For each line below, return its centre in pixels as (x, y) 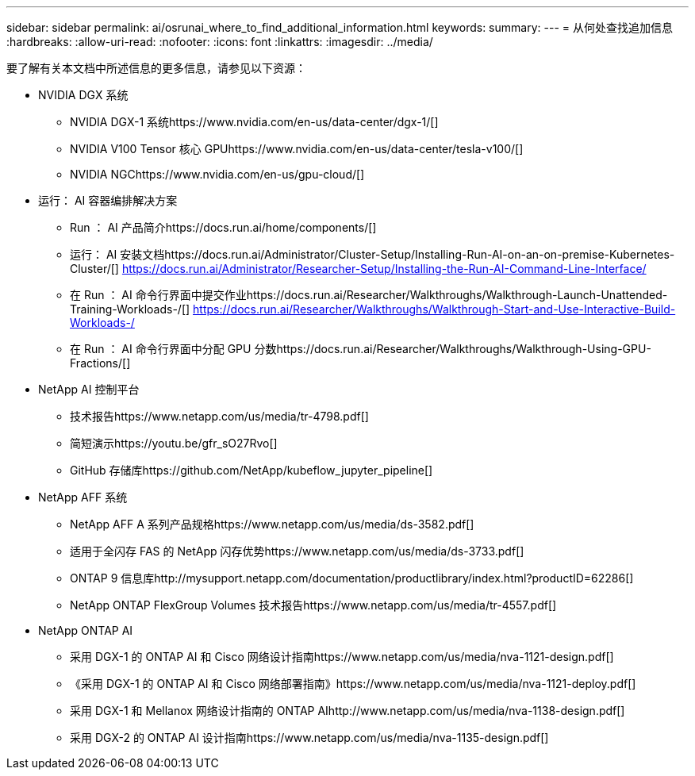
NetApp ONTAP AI (86, 630)
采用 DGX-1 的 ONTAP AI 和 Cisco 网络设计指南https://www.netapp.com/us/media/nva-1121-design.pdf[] (342, 657)
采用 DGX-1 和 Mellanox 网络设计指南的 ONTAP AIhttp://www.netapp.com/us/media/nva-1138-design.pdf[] (347, 711)
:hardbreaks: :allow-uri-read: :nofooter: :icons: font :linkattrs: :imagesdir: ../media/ (220, 42)
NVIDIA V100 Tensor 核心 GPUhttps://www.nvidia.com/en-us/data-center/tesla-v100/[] (297, 149)
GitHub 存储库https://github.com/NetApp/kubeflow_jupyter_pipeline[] (252, 470)
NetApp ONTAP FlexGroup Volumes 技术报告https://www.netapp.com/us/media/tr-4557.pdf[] (313, 605)
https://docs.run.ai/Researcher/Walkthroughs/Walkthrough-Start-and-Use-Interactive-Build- (434, 309)
